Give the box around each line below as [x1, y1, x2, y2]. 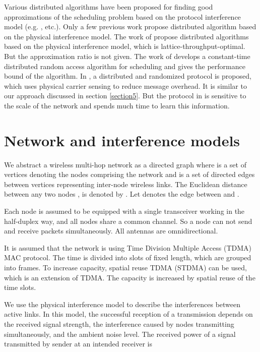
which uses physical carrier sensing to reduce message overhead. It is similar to [4, 80, 247, 91]
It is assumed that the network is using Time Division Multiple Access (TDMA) [4, 242, 251, 253]
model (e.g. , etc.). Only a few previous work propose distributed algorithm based [4, 21, 256, 32]
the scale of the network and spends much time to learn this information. [4, 100, 230, 110]
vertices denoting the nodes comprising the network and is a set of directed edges [4, 169, 255, 180]
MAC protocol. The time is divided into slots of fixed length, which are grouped [4, 252, 251, 263]
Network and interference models [4, 130, 240, 150]
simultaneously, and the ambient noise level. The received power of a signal [4, 328, 236, 339]
